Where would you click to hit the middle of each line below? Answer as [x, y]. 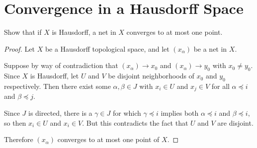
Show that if [23, 32]
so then [15, 122]
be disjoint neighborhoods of [151, 76]
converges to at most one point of [108, 139]
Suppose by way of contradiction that [61, 65]
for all [220, 86]
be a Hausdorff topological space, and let [107, 48]
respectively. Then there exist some [57, 86]
